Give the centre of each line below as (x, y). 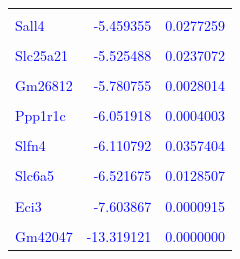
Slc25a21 (41, 55)
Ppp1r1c (40, 115)
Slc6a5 (34, 175)
